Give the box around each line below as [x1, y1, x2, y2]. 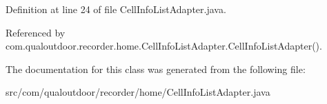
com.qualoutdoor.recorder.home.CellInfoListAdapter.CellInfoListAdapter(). [6, 39, 322, 53]
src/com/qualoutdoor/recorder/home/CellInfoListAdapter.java [6, 85, 270, 99]
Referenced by [6, 25, 66, 39]
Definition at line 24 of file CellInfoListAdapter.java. [6, 2, 226, 16]
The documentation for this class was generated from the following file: [6, 61, 306, 76]
